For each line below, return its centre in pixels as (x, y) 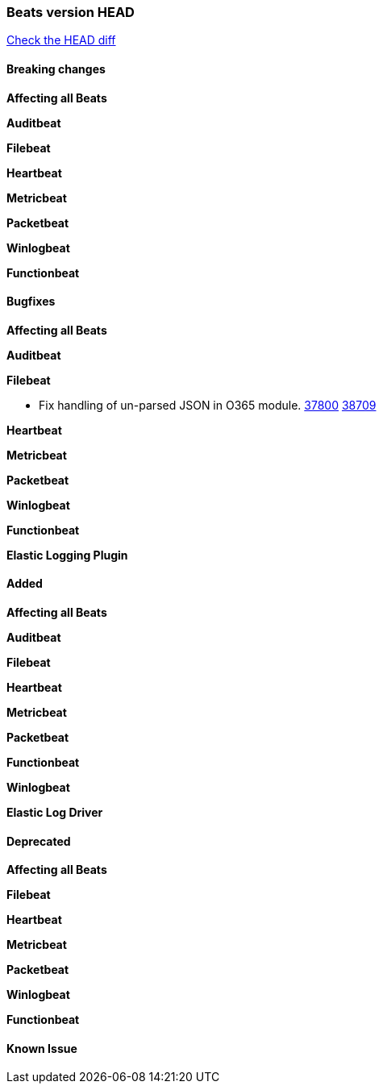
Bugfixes (31, 302)
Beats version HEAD (71, 12)
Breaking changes (56, 69)
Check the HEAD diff (61, 40)
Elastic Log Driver (55, 813)
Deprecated (39, 841)
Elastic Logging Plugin (67, 555)
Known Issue (42, 1048)
